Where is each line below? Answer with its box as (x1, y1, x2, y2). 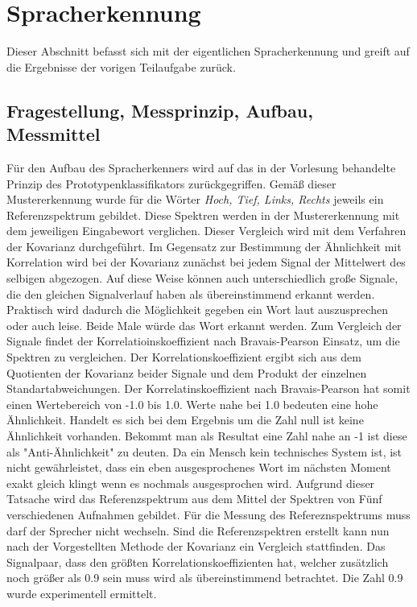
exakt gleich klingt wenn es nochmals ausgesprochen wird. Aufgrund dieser (6, 474, 375, 491)
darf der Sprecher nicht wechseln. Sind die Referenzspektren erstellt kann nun (6, 522, 390, 539)
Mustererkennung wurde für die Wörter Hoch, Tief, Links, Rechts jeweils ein (6, 191, 384, 208)
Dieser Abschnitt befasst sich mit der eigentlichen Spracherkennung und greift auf (6, 43, 410, 60)
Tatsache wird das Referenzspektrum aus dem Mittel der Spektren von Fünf (6, 490, 382, 507)
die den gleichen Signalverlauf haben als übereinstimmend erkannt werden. (6, 285, 375, 302)
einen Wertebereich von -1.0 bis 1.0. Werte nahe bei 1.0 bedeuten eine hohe (6, 395, 378, 412)
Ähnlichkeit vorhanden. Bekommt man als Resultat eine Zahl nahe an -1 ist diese (6, 427, 407, 444)
